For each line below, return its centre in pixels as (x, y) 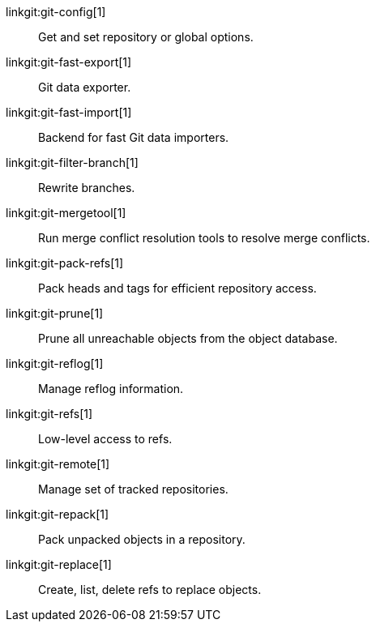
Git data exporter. (85, 87)
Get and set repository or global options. (146, 37)
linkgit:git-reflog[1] (55, 363)
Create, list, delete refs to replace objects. (150, 590)
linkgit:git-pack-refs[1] (65, 263)
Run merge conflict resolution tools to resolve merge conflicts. (204, 238)
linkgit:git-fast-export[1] (69, 62)
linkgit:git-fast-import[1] (69, 112)
